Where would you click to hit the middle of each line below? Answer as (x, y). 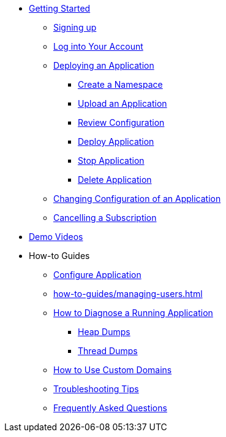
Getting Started (60, 8)
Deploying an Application (104, 65)
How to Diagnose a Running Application (133, 313)
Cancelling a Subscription (105, 218)
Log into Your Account (98, 46)
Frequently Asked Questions (110, 408)
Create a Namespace (120, 84)
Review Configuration (121, 122)
